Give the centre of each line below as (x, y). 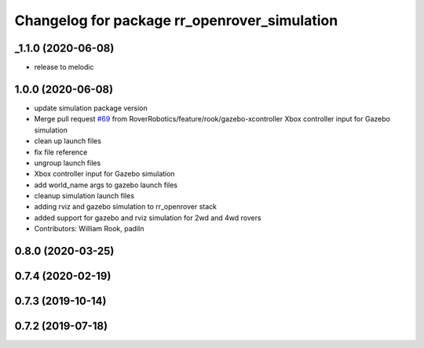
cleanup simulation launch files (84, 196)
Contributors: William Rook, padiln (89, 229)
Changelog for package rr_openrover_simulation (176, 20)
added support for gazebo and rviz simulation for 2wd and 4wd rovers (148, 217)
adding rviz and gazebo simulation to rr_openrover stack (126, 207)
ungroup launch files (68, 163)
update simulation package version (91, 108)
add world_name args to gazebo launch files (106, 185)
